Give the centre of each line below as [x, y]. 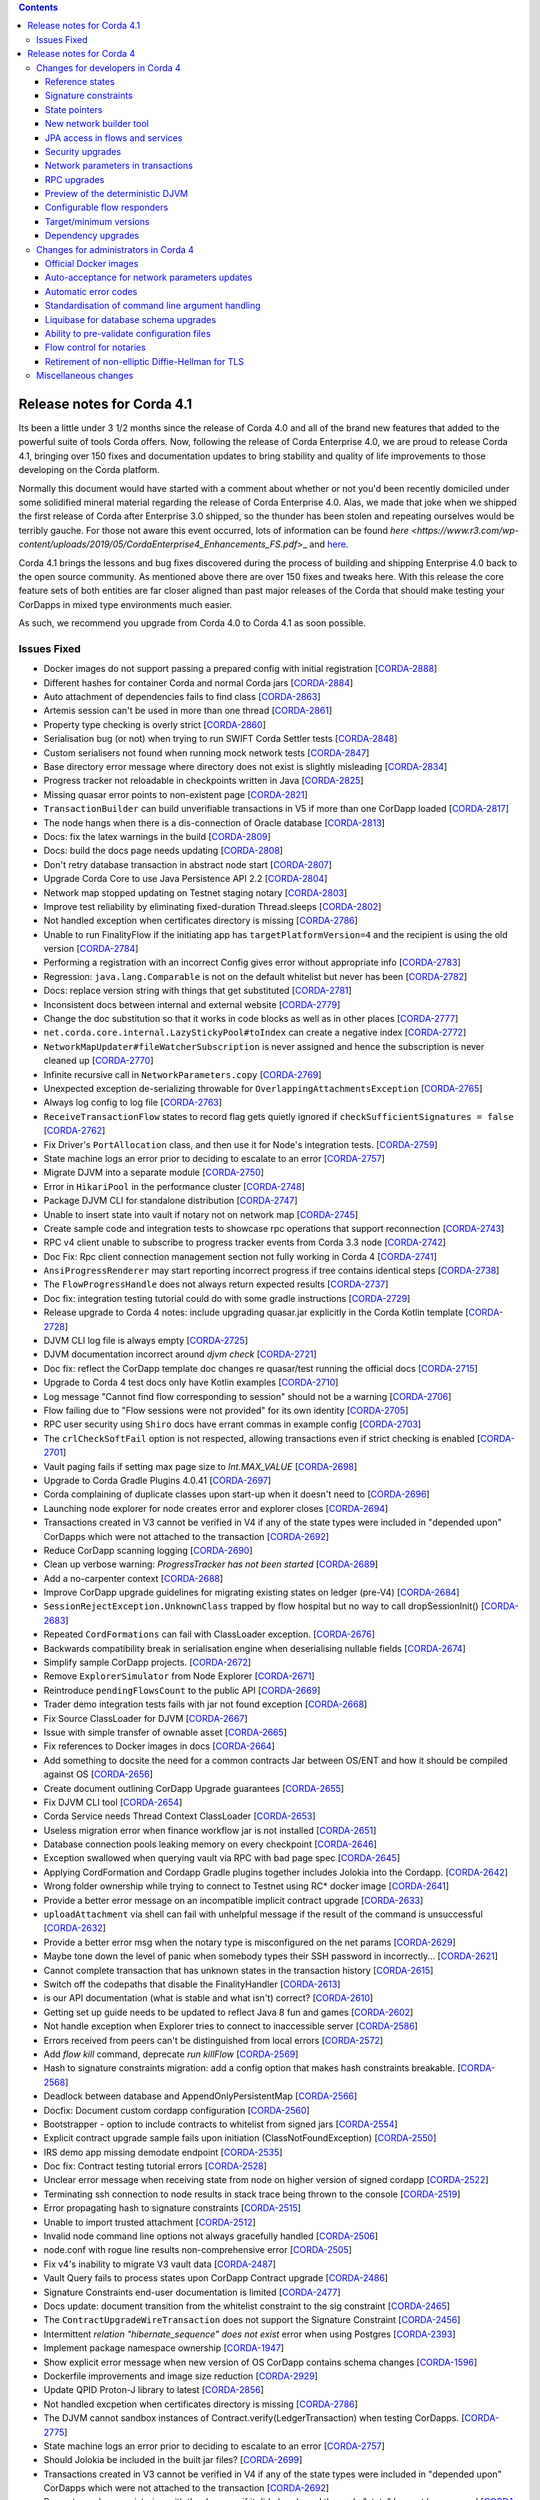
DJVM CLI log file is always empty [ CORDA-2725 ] [146, 1341]
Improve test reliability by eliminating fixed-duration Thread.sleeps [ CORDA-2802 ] [212, 906]
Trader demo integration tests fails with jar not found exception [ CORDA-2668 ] [205, 1704]
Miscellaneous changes [85, 376]
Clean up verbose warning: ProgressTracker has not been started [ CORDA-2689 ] [211, 1564]
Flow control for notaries [96, 347]
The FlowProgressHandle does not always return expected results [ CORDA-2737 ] [216, 1284]
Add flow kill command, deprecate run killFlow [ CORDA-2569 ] [171, 2054]
